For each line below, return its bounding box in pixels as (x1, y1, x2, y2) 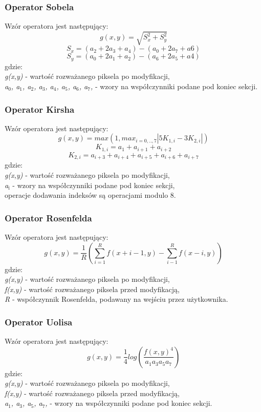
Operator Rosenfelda (5, 211, 92, 224)
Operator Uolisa (5, 315, 73, 328)
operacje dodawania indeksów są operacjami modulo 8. (5, 190, 176, 200)
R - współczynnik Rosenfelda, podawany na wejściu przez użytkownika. (5, 294, 228, 304)
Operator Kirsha (5, 102, 75, 115)
